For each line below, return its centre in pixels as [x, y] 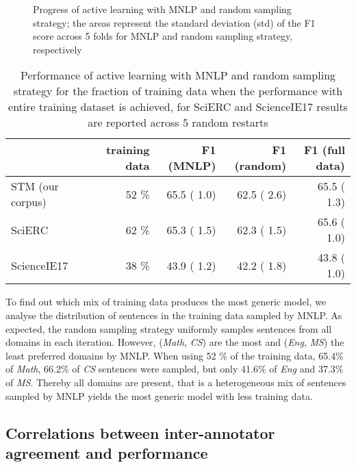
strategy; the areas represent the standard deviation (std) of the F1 [174, 22]
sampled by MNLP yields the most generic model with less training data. [159, 395]
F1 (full [324, 150]
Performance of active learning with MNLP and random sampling [178, 75]
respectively [58, 49]
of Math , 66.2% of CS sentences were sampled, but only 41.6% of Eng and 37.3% [175, 369]
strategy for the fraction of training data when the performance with [178, 91]
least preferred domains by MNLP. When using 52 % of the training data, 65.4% [175, 355]
